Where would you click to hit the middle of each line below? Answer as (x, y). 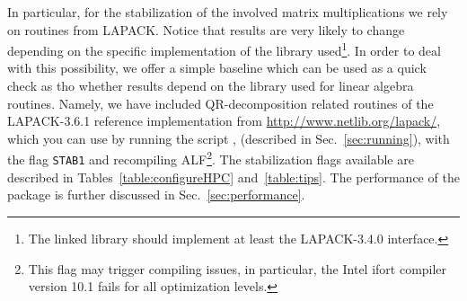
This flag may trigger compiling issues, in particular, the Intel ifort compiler (238, 268)
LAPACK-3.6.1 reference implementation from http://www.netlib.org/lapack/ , (224, 121)
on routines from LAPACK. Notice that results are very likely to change (206, 29)
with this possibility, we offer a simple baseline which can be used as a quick (217, 68)
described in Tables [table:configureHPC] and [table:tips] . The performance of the (233, 177)
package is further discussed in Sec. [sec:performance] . (156, 195)
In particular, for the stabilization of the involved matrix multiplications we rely (228, 12)
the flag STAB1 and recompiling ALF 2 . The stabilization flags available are (211, 158)
